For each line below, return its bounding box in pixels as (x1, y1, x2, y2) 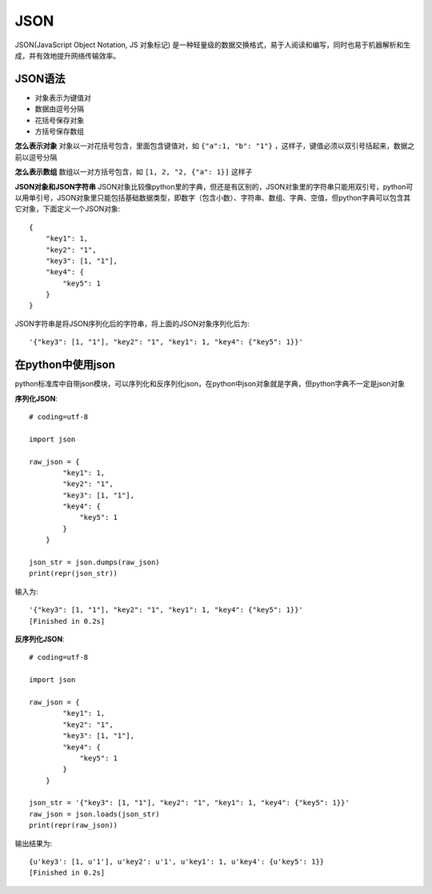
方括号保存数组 (34, 126, 84, 136)
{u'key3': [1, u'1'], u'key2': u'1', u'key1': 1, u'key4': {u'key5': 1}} (29, 857, 325, 867)
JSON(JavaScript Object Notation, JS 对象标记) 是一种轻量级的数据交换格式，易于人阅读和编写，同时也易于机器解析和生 (14, 40, 411, 50)
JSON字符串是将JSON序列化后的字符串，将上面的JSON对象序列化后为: (14, 318, 250, 328)
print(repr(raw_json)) (29, 820, 118, 830)
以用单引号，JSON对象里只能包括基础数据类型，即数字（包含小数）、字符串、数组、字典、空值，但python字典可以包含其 (14, 193, 411, 202)
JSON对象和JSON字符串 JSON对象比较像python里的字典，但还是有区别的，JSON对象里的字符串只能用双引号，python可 (14, 182, 414, 191)
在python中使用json (14, 358, 116, 372)
